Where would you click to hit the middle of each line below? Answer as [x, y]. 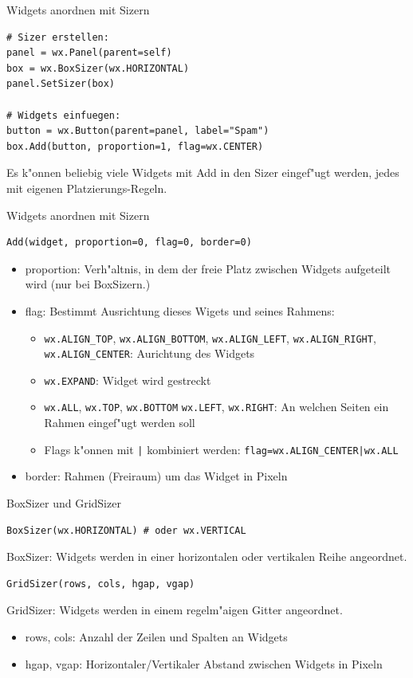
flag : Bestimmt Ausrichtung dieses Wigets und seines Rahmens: [180, 310]
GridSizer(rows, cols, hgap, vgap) [101, 584]
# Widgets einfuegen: [64, 115]
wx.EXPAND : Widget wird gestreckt [128, 380]
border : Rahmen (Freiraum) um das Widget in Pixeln [156, 476]
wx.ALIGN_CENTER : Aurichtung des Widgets [149, 353]
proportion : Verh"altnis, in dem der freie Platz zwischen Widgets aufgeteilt [208, 268]
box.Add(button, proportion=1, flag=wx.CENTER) [135, 146]
